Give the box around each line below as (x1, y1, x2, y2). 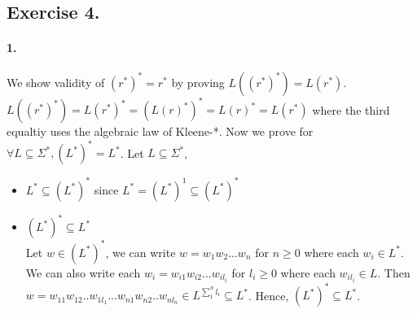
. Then (377, 264, 410, 281)
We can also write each (25, 264, 141, 281)
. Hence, (248, 286, 289, 303)
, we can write (105, 243, 176, 260)
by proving (171, 73, 225, 90)
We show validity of (7, 73, 105, 90)
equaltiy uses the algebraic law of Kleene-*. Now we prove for (7, 123, 314, 140)
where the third (312, 101, 390, 118)
